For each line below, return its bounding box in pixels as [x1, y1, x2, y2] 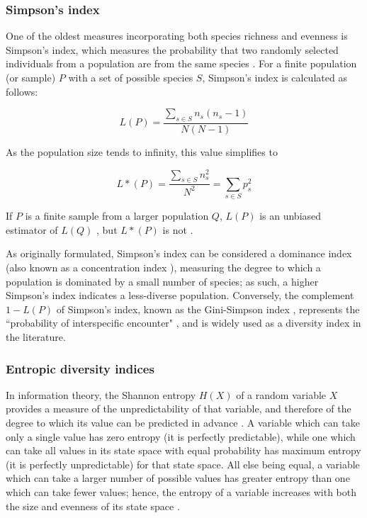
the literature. [6, 330, 66, 344]
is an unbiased [259, 208, 322, 223]
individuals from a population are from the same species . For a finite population [6, 56, 357, 71]
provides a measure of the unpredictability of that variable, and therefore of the [6, 401, 351, 416]
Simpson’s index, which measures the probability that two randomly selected [6, 42, 339, 57]
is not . [162, 222, 193, 237]
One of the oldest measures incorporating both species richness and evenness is [6, 28, 348, 43]
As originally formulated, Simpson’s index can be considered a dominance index [6, 246, 352, 261]
